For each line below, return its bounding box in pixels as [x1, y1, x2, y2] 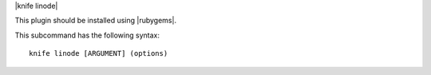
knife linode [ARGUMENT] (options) [29, 49, 168, 58]
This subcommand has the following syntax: [14, 30, 160, 40]
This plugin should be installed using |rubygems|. [14, 16, 177, 26]
